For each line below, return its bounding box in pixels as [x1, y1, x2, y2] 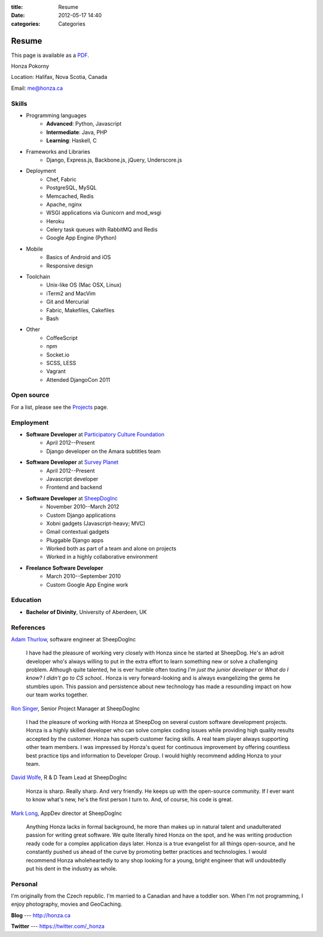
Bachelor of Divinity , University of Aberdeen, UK [26, 608, 147, 616]
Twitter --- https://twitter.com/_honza [11, 923, 105, 930]
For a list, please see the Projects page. [11, 403, 109, 410]
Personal [11, 880, 38, 888]
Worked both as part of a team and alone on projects [46, 545, 176, 552]
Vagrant [46, 368, 66, 375]
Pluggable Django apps [46, 536, 104, 544]
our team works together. [26, 691, 89, 698]
